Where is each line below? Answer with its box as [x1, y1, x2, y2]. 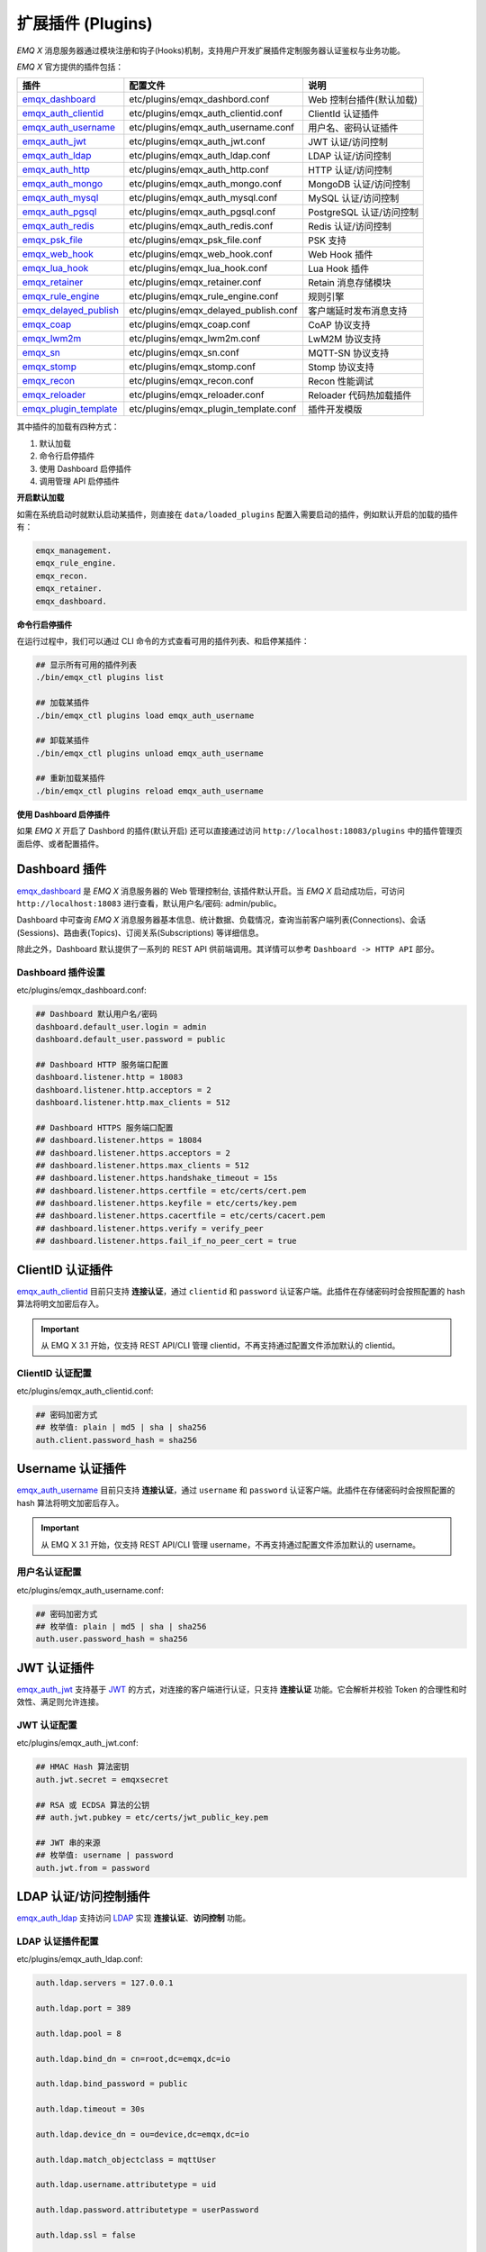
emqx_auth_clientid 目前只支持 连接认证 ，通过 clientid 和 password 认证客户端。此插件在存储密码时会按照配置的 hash [16, 1285, 465, 1296]
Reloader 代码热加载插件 [307, 389, 412, 402]
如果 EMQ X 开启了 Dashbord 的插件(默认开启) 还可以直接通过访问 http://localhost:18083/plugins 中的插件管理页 [16, 825, 463, 837]
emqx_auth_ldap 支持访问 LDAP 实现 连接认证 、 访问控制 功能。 [16, 1912, 251, 1923]
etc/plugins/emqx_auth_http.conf [129, 163, 269, 176]
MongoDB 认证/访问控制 [307, 178, 410, 191]
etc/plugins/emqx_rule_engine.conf [129, 290, 279, 303]
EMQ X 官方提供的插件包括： [16, 61, 124, 72]
